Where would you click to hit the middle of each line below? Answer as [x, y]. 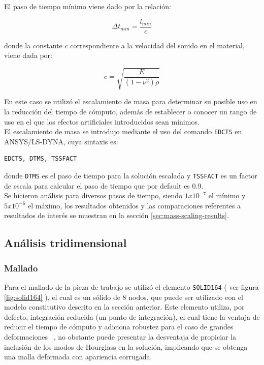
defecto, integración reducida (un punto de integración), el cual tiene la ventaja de [132, 316]
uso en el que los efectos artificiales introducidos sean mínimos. [102, 121]
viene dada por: [28, 55]
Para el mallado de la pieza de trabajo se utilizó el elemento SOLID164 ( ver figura [131, 287]
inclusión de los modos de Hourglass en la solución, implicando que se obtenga [126, 346]
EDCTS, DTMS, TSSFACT [41, 159]
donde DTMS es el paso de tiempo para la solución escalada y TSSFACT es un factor [131, 176]
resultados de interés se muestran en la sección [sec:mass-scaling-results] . [117, 215]
